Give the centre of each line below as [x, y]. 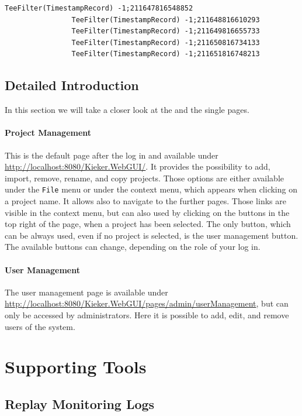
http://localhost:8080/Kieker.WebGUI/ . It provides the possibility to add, [138, 166]
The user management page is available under [86, 292]
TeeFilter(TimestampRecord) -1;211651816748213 [166, 54]
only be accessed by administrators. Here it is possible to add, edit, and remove [147, 314]
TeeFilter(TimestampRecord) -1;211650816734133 [166, 42]
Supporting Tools [76, 367]
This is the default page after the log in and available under [112, 155]
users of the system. [40, 326]
